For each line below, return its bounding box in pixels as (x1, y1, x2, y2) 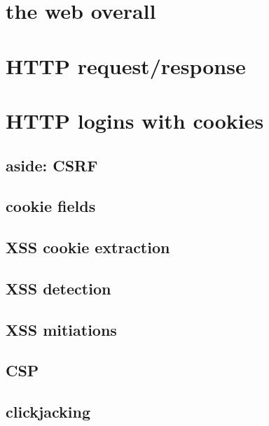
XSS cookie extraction (6, 236, 170, 258)
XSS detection (6, 277, 111, 299)
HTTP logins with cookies (6, 106, 264, 134)
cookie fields (6, 195, 96, 217)
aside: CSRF (6, 154, 98, 176)
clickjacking (6, 401, 91, 423)
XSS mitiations (6, 318, 117, 340)
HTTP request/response (6, 51, 246, 80)
